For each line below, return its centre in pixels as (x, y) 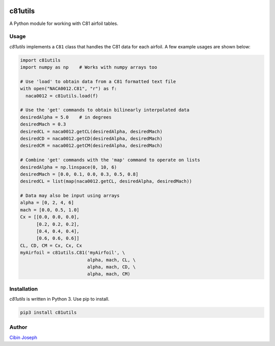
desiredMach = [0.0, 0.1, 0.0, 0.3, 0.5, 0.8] (79, 174)
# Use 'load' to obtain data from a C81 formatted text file (98, 81)
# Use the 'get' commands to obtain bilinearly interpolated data (105, 110)
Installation (24, 289)
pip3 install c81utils (48, 313)
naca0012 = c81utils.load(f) (62, 96)
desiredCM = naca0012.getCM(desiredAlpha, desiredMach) (91, 146)
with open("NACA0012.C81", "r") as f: (68, 89)
